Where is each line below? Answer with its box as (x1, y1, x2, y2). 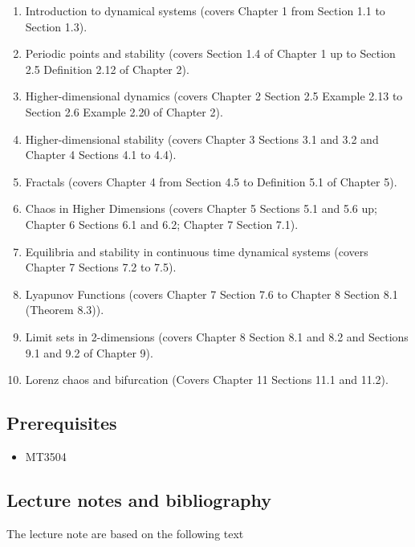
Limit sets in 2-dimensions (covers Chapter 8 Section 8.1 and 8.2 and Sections (25, 328, 409, 345)
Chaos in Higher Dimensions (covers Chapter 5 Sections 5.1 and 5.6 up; (25, 200, 377, 217)
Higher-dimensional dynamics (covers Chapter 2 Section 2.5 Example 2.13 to (25, 88, 403, 104)
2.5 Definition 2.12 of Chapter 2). (25, 60, 189, 77)
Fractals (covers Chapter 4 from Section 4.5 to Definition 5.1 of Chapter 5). (25, 173, 397, 190)
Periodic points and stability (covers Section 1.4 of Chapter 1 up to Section (25, 45, 396, 62)
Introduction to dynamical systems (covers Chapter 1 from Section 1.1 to (25, 2, 385, 18)
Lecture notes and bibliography (6, 487, 272, 512)
